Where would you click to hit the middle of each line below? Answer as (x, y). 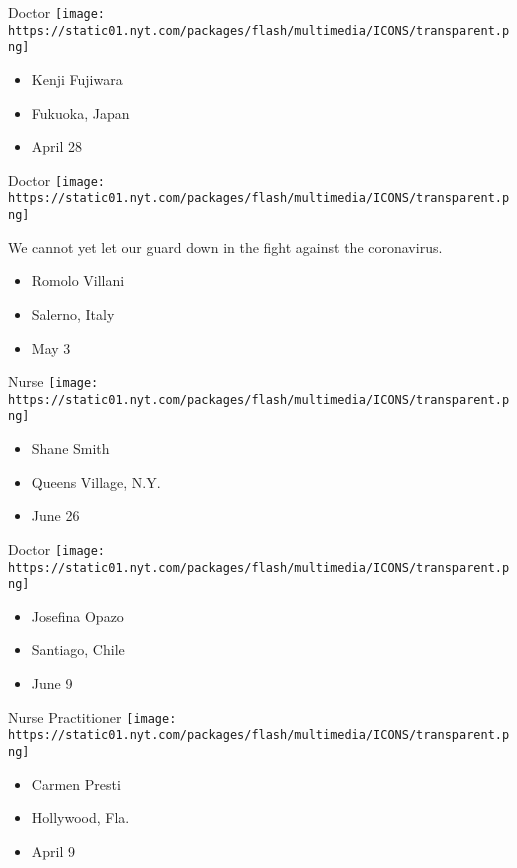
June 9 (52, 683)
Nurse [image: (53, 381)
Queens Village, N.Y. (96, 481)
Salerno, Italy (73, 313)
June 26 (55, 515)
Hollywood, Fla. (80, 817)
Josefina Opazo (77, 615)
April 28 (57, 146)
